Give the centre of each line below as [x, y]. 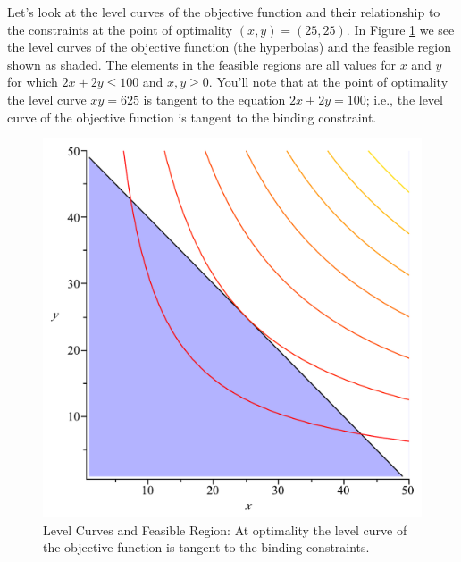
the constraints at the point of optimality [120, 29]
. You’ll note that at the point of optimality [328, 82]
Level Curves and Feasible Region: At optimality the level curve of [225, 529]
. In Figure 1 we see [400, 29]
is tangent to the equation [214, 99]
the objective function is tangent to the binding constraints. [206, 547]
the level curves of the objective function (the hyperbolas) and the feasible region [229, 47]
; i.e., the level [404, 99]
